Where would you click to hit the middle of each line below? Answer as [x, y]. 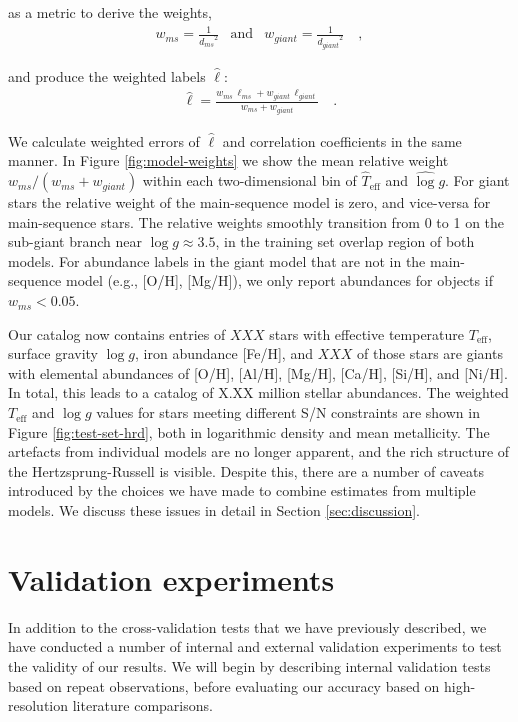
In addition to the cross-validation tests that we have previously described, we [247, 626]
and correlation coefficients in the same [342, 140]
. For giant [477, 180]
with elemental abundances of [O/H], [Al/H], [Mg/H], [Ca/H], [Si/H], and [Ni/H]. [258, 372]
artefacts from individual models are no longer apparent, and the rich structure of [259, 451]
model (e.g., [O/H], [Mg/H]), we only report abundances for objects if [279, 280]
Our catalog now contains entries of [117, 333]
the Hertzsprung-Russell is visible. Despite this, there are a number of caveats [246, 470]
